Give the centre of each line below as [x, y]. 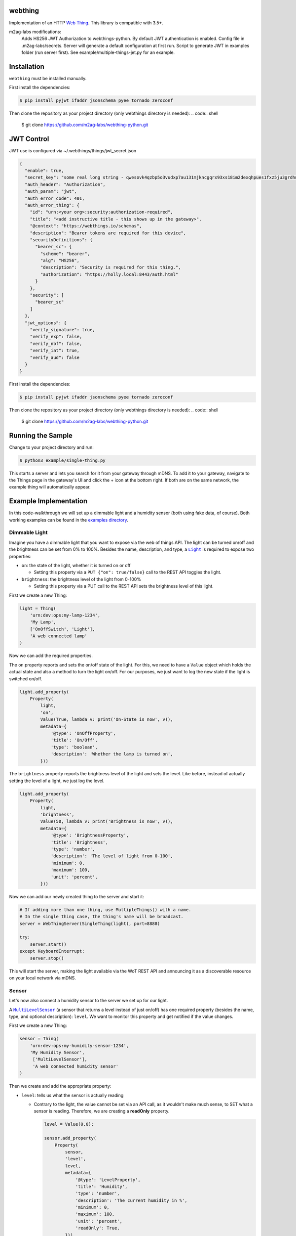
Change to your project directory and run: [51, 447]
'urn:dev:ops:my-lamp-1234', [65, 615]
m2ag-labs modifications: [35, 32]
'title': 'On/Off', [74, 740]
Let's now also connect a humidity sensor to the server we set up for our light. [89, 1001]
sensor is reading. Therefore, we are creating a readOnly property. [102, 1111]
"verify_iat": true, [55, 351]
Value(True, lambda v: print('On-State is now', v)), [107, 720]
